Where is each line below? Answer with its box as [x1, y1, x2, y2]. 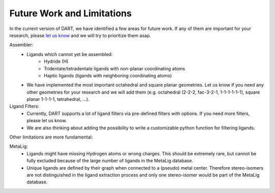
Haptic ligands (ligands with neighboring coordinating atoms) [44, 72, 172, 78]
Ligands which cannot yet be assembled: [26, 51, 113, 57]
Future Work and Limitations [9, 8, 132, 19]
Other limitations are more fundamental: [9, 134, 93, 140]
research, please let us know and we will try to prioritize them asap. [9, 32, 151, 38]
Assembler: [9, 42, 34, 48]
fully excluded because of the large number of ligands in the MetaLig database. [26, 158, 194, 164]
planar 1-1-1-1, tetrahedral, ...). [26, 96, 90, 102]
